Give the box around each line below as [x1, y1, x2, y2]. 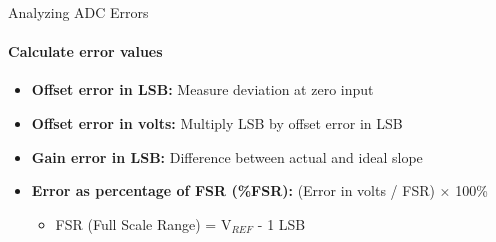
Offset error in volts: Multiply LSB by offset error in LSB [31, 112, 403, 133]
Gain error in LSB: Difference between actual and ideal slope [31, 146, 423, 167]
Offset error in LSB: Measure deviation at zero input [31, 79, 374, 100]
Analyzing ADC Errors [8, 2, 149, 22]
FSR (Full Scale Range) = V [55, 213, 232, 234]
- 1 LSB [257, 213, 306, 234]
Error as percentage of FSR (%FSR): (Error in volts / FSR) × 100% [31, 180, 488, 201]
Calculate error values [8, 41, 163, 62]
